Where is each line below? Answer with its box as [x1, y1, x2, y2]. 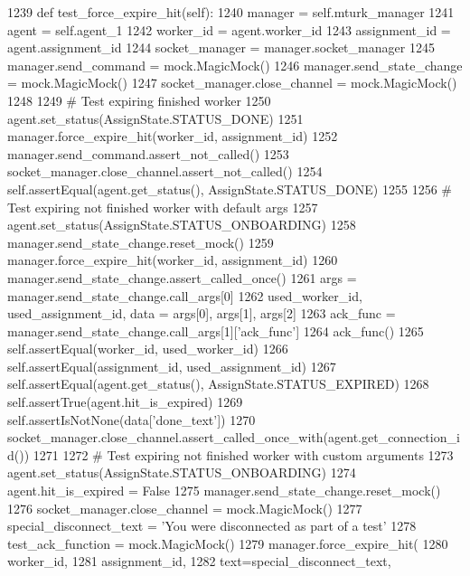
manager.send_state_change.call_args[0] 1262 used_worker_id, [7, 286, 362, 305]
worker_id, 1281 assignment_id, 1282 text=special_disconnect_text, [7, 552, 391, 571]
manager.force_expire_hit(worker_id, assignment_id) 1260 [7, 250, 338, 269]
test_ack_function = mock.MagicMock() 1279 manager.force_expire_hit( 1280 [7, 534, 448, 552]
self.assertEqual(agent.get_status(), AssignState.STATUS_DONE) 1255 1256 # [7, 179, 452, 198]
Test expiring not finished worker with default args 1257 [7, 197, 318, 216]
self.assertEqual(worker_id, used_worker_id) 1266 [7, 339, 288, 358]
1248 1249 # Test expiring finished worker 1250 [7, 90, 271, 109]
